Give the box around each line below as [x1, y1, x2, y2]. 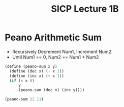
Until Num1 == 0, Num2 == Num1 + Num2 [12, 54, 99, 60]
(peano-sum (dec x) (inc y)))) [18, 88, 85, 93]
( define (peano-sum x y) [5, 64, 57, 69]
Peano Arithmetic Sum [5, 32, 102, 43]
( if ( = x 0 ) [9, 78, 35, 83]
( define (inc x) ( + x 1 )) [9, 73, 65, 78]
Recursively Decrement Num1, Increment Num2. [12, 48, 113, 55]
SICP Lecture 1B [51, 3, 119, 15]
